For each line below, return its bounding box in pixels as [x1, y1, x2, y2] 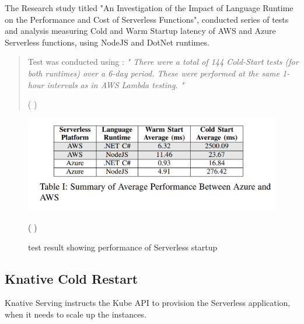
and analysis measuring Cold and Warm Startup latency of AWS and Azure [5, 25, 276, 37]
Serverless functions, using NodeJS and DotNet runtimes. [5, 36, 209, 48]
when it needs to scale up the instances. [5, 308, 146, 320]
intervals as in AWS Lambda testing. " [47, 78, 184, 90]
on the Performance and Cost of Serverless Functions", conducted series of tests [5, 13, 289, 25]
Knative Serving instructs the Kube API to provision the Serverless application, [5, 297, 291, 309]
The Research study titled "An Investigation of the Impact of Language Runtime [5, 2, 293, 13]
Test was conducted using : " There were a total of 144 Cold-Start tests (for [27, 55, 299, 68]
